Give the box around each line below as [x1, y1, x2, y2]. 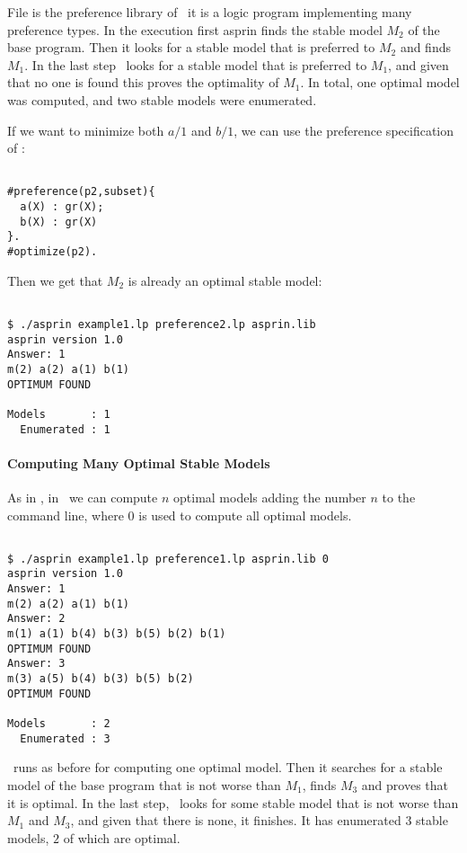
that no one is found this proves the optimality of [7, 73, 279, 92]
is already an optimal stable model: [128, 271, 322, 289]
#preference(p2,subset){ [7, 185, 155, 199]
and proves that [361, 775, 448, 794]
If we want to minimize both [7, 120, 164, 139]
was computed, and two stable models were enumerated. [7, 90, 317, 109]
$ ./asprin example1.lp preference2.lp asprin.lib [7, 317, 316, 331]
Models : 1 [7, 407, 110, 421]
